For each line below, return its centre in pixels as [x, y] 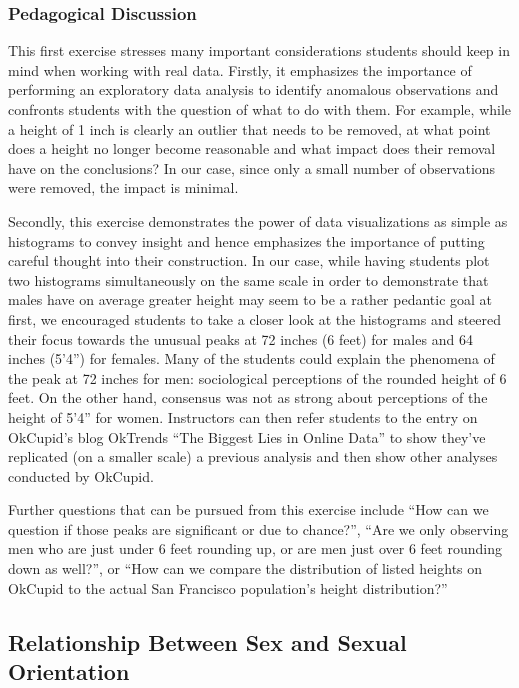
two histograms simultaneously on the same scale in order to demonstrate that [248, 279]
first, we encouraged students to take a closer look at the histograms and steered [255, 318]
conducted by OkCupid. [81, 475]
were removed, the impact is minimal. [123, 187]
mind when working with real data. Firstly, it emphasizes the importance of [240, 69]
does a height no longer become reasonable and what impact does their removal [252, 148]
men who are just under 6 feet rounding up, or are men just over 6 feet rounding [255, 548]
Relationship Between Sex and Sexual [207, 641]
